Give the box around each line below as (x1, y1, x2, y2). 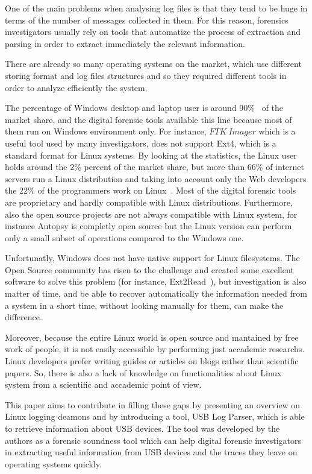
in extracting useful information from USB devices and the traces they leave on (5, 446, 298, 458)
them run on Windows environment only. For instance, (5, 125, 207, 137)
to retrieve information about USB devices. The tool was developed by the (5, 422, 280, 434)
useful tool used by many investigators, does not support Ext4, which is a (5, 136, 276, 149)
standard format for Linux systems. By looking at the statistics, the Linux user (5, 148, 297, 161)
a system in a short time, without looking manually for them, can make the (5, 299, 284, 311)
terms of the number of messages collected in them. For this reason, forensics (5, 13, 289, 26)
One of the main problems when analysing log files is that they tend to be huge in (5, 2, 308, 14)
